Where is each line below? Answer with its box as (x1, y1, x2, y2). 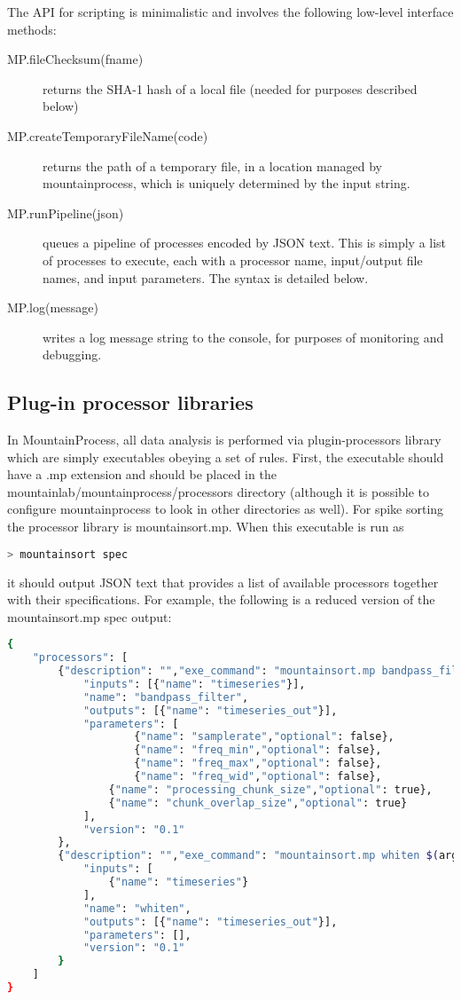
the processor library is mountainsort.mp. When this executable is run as (7, 517, 404, 536)
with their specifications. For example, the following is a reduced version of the (7, 590, 435, 609)
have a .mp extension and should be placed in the (7, 465, 277, 484)
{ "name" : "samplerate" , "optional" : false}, (134, 730, 395, 744)
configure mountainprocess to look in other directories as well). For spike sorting (7, 500, 444, 518)
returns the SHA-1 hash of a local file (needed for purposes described (43, 79, 418, 98)
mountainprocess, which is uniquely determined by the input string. (43, 174, 410, 193)
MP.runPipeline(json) (7, 203, 124, 222)
